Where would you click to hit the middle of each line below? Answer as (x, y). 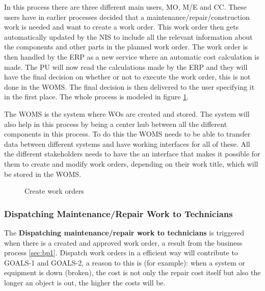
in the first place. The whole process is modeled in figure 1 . (97, 97)
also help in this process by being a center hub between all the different (116, 124)
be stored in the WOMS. (43, 174)
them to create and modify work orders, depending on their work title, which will (131, 163)
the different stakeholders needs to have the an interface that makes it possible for (132, 154)
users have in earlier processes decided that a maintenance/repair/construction (127, 17)
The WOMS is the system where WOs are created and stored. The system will (127, 113)
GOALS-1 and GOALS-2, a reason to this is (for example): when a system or (125, 262)
